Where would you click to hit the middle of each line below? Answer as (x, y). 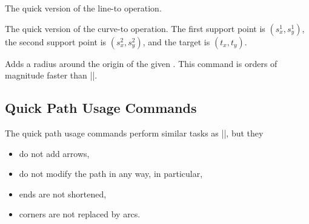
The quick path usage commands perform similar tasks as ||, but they (134, 133)
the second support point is (56, 41)
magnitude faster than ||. (51, 75)
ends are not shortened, (63, 194)
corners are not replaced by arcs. (80, 214)
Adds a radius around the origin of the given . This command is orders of (141, 63)
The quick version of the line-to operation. (83, 8)
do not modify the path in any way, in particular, (111, 174)
